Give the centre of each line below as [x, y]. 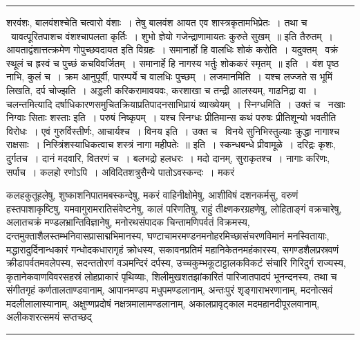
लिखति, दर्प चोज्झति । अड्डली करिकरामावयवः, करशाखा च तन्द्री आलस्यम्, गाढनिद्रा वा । [162, 90]
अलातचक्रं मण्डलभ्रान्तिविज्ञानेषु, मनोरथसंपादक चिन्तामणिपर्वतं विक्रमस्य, [128, 222]
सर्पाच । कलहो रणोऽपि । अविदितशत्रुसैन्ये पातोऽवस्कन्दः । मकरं [121, 171]
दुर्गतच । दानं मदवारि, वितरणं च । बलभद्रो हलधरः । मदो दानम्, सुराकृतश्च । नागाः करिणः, [168, 158]
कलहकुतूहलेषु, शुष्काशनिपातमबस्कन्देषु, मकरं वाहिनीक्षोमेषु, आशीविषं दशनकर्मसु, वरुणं [152, 195]
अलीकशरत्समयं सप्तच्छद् [49, 317]
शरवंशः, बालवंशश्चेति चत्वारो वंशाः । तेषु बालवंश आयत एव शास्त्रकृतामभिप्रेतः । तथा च [157, 22]
